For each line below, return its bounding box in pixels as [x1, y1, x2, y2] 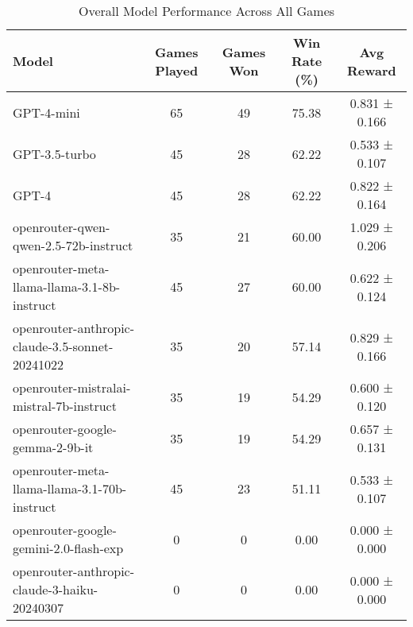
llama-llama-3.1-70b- [13, 479, 127, 497]
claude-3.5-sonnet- [13, 337, 114, 355]
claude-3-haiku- [13, 580, 98, 598]
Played [155, 60, 199, 79]
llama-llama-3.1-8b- [13, 277, 121, 296]
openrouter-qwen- [13, 218, 110, 236]
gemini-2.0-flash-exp [13, 539, 124, 557]
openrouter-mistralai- [13, 378, 131, 397]
